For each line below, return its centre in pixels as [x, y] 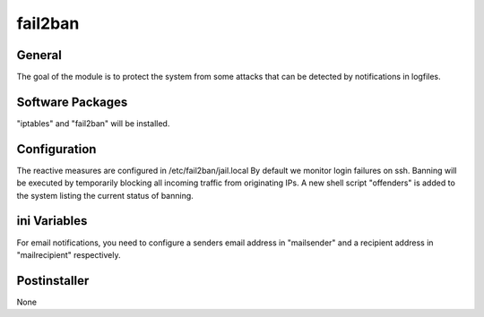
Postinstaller [53, 281]
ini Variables [52, 221]
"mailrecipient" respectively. [69, 254]
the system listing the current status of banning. [105, 195]
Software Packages [72, 102]
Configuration [56, 149]
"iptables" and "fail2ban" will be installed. [93, 123]
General [39, 55]
